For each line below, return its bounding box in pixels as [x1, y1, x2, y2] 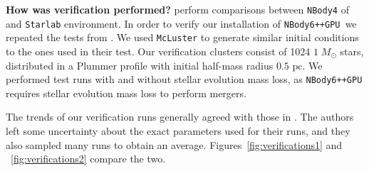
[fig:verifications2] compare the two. [11, 151, 166, 166]
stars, [340, 43, 364, 58]
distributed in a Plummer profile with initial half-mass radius [6, 57, 274, 72]
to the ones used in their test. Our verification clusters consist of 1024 [6, 43, 311, 58]
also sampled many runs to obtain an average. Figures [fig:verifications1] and [6, 137, 343, 152]
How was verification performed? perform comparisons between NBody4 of [6, 2, 349, 16]
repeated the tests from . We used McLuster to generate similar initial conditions [6, 30, 359, 45]
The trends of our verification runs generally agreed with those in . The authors [6, 109, 354, 124]
